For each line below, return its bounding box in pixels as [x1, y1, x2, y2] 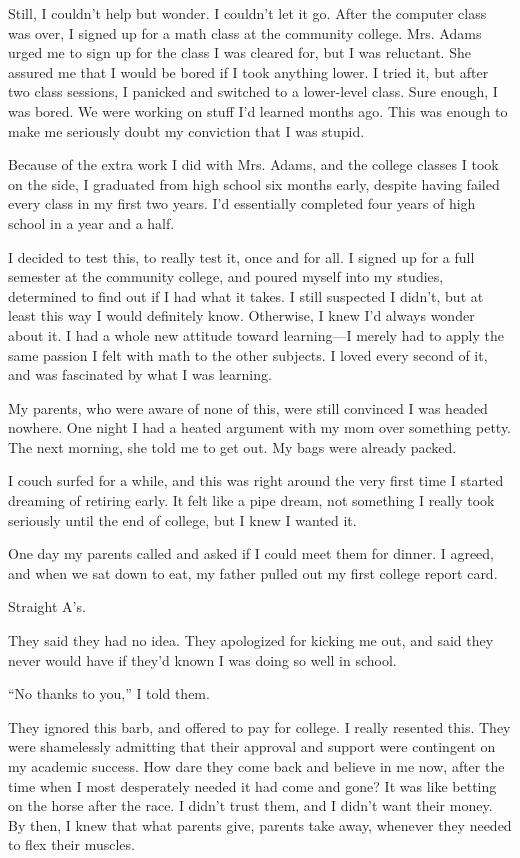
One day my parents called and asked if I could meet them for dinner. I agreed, [8, 543, 495, 564]
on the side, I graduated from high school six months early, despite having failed [8, 173, 500, 194]
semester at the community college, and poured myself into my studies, [8, 266, 444, 287]
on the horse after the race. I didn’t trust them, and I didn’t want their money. [8, 795, 493, 816]
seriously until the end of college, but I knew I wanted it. [8, 509, 357, 530]
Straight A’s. [8, 596, 86, 617]
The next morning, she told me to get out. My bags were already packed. [8, 436, 457, 457]
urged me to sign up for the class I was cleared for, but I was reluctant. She [8, 42, 471, 63]
